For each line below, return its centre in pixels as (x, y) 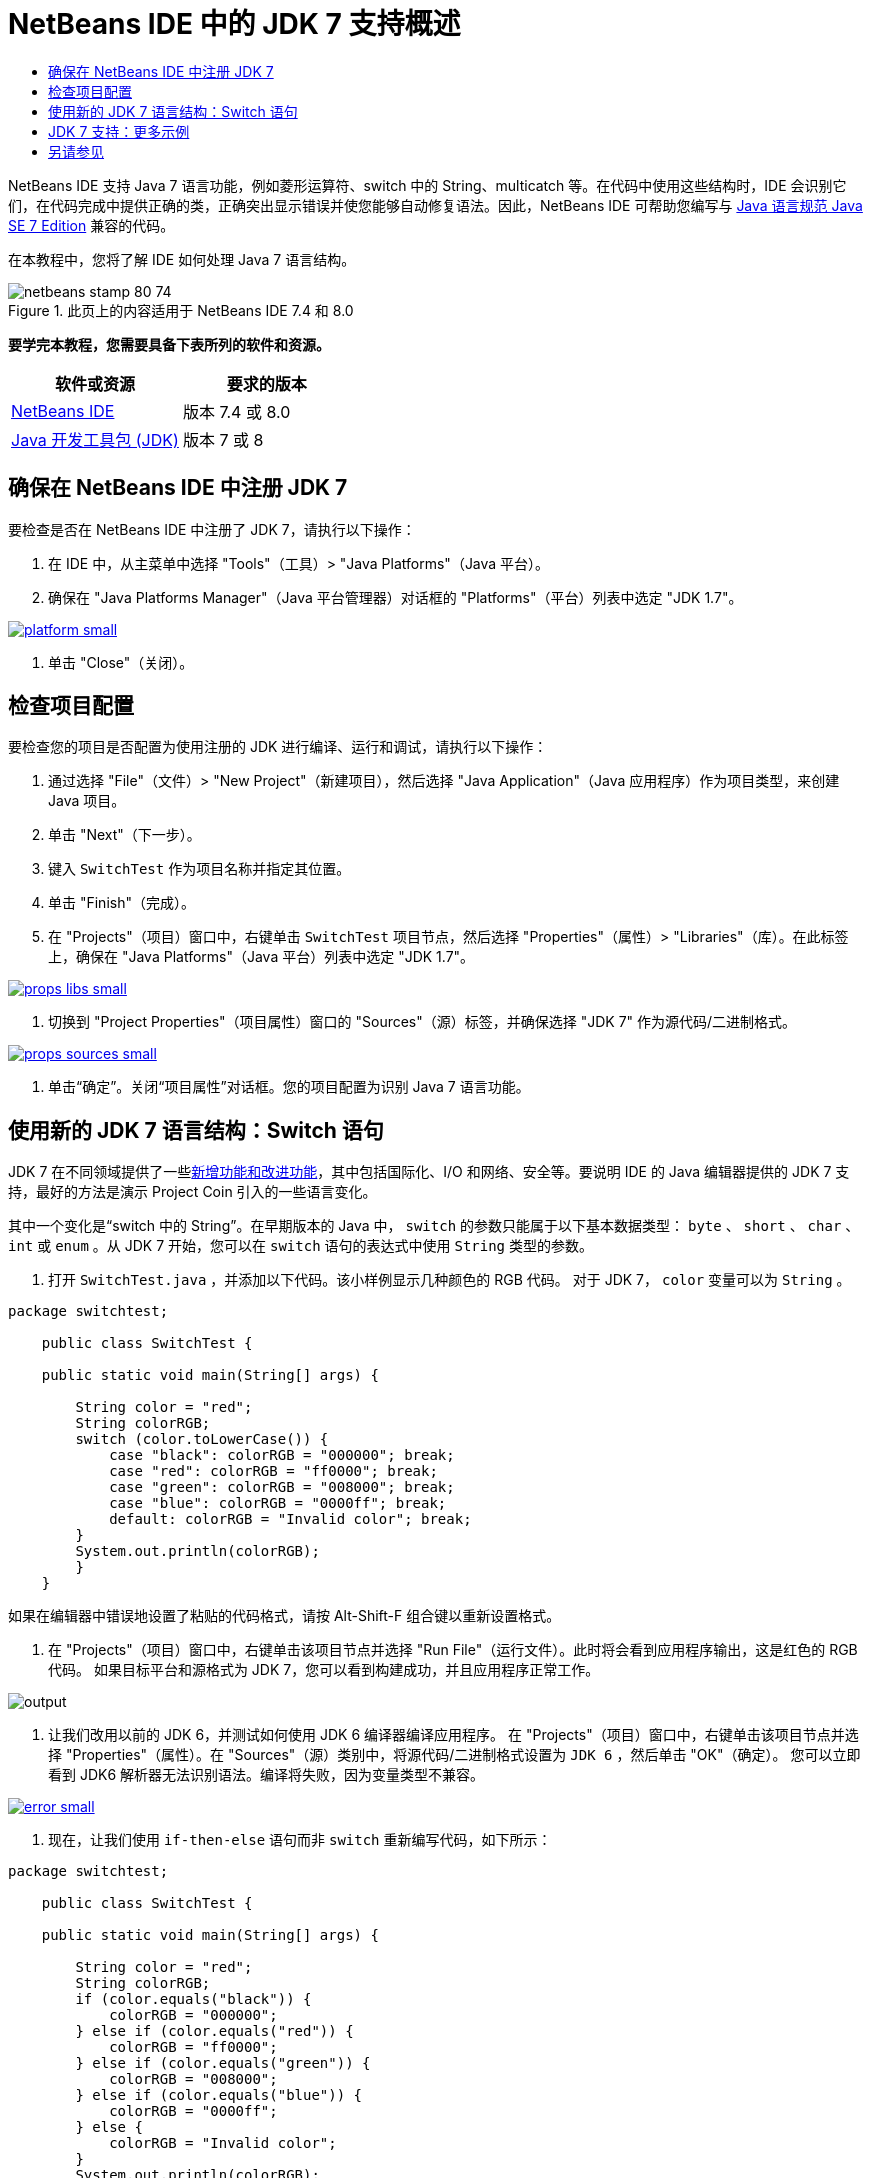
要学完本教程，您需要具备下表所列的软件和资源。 (169, 344)
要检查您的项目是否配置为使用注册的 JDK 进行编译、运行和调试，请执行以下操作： (278, 747)
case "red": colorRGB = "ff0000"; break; (273, 1471)
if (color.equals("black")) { (193, 1999)
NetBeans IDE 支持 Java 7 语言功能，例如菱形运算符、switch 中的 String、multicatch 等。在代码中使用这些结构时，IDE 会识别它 (427, 185)
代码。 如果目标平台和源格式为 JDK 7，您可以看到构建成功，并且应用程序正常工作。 (324, 1670)
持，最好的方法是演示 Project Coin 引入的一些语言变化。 (192, 1192)
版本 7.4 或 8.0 (236, 411)
